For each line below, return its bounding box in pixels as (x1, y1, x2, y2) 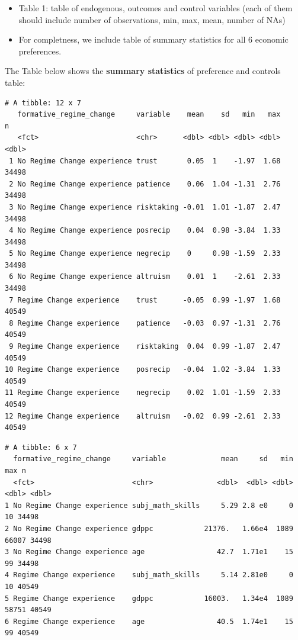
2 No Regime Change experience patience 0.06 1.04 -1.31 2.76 (9, 179, 281, 188)
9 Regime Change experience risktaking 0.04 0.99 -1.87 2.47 (9, 342, 281, 351)
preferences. (18, 44, 62, 57)
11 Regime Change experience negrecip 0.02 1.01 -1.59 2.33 (5, 388, 281, 397)
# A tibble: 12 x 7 (5, 98, 81, 107)
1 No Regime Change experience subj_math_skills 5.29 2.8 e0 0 (5, 501, 293, 510)
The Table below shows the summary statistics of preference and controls (5, 65, 281, 77)
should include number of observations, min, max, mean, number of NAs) (18, 13, 286, 25)
